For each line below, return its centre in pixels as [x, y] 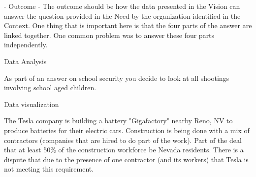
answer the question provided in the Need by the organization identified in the [122, 16]
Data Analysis [25, 61]
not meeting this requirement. [49, 169]
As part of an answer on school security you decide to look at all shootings [117, 78]
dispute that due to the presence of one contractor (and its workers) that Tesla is [126, 159]
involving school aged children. [50, 88]
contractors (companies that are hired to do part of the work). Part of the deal [123, 140]
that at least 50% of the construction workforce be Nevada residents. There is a [124, 150]
